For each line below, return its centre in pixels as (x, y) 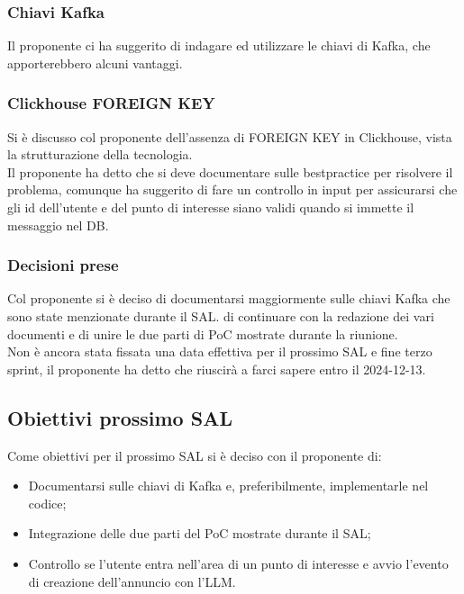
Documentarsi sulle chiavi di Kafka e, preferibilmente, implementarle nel (228, 486)
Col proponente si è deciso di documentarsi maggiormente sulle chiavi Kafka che (229, 298)
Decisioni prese (63, 265)
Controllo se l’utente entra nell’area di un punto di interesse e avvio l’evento (238, 563)
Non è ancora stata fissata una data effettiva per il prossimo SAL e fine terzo (220, 351)
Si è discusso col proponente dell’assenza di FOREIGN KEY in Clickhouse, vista (230, 136)
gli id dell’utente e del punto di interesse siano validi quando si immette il (211, 207)
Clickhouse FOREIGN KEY (111, 103)
